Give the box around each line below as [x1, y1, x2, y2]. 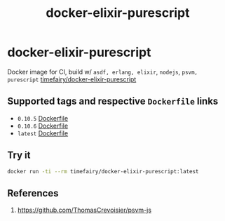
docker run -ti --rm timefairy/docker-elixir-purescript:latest [7, 168, 199, 175]
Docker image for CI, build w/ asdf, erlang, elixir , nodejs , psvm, [7, 67, 198, 76]
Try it [7, 149, 31, 161]
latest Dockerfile [17, 128, 69, 138]
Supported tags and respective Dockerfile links [7, 95, 219, 107]
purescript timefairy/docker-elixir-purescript [7, 75, 137, 83]
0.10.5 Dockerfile [17, 114, 69, 122]
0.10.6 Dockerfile [17, 121, 69, 130]
